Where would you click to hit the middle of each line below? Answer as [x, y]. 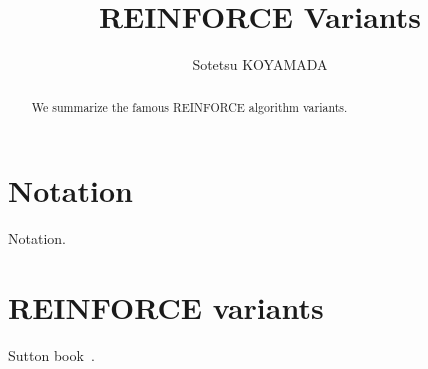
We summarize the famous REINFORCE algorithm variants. [189, 106]
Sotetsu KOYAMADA [260, 64]
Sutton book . [51, 354]
